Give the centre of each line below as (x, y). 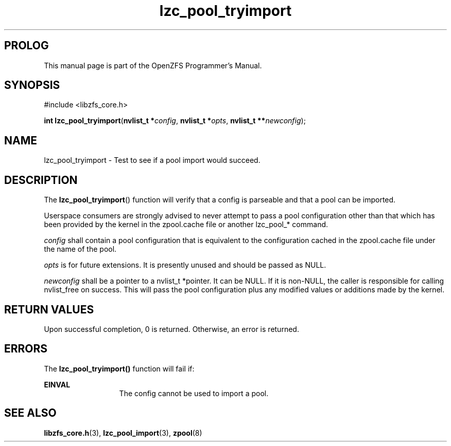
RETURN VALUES (49, 309)
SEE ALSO (30, 413)
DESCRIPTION (41, 180)
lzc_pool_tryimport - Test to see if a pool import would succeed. (152, 160)
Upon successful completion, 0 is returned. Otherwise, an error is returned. (171, 329)
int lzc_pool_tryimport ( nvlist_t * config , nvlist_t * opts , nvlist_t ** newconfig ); (175, 121)
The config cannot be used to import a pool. (194, 393)
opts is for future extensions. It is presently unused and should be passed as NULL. (185, 265)
